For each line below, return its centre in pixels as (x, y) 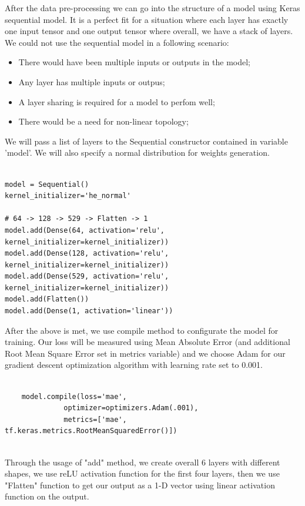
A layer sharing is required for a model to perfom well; (117, 101)
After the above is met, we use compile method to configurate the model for (142, 330)
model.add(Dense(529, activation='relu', (87, 277)
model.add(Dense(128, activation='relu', (87, 254)
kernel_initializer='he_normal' (68, 196)
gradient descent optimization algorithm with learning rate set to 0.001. (134, 365)
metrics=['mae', (95, 419)
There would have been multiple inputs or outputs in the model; (134, 62)
